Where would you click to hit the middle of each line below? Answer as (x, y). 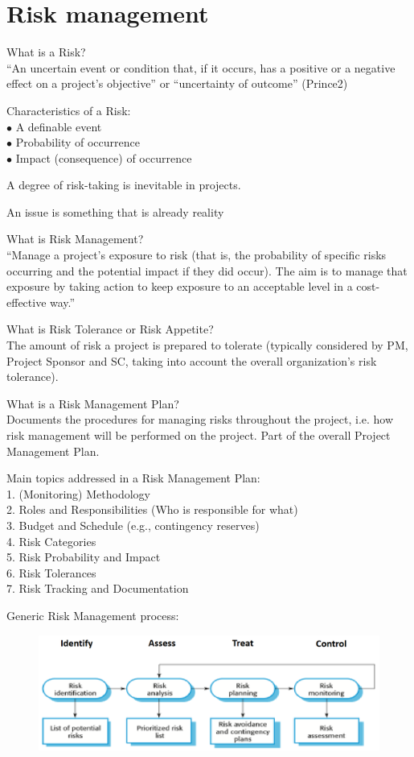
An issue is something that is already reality (115, 211)
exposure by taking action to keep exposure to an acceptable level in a (180, 286)
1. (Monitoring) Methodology (78, 493)
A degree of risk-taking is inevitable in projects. (124, 185)
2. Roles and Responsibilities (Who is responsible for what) (152, 509)
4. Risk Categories (51, 541)
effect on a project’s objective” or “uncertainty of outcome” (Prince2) (177, 83)
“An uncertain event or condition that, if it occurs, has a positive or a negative (201, 67)
